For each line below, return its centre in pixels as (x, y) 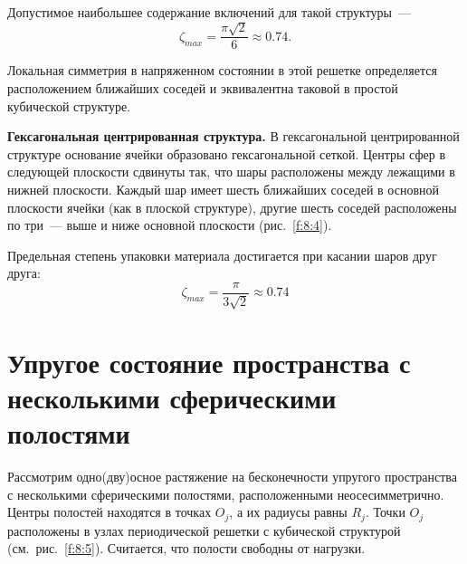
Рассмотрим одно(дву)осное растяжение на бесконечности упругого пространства (232, 476)
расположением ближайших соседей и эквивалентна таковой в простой (203, 88)
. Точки (385, 512)
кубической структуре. (69, 105)
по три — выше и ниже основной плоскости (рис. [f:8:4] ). (170, 225)
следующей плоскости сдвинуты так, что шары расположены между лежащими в (231, 172)
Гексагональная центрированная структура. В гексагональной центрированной (233, 136)
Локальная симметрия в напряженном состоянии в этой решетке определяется (222, 70)
